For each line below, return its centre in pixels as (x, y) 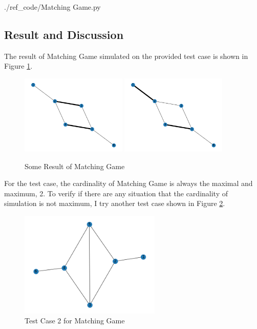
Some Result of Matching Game (75, 166)
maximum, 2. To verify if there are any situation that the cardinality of (116, 193)
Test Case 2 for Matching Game (75, 321)
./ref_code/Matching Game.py (52, 7)
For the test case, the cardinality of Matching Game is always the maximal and (128, 183)
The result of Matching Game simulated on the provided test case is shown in (126, 56)
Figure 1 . (18, 66)
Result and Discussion (64, 34)
